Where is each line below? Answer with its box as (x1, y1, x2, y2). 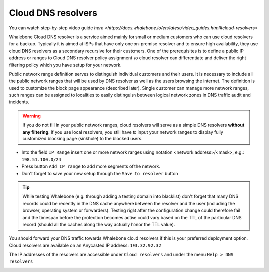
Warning (22, 113, 41, 119)
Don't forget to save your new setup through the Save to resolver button (21, 170, 179, 176)
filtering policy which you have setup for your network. (9, 62, 122, 68)
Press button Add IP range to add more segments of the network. (21, 163, 161, 169)
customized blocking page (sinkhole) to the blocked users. (22, 136, 143, 142)
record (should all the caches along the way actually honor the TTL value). (22, 221, 175, 227)
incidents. (9, 99, 29, 105)
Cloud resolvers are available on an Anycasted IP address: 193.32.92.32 (9, 242, 161, 248)
